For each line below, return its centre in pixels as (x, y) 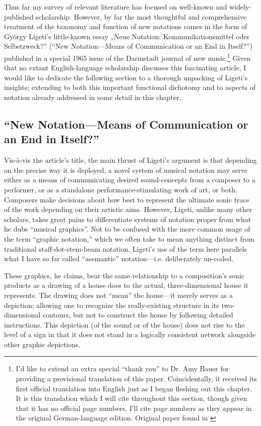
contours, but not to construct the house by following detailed (138, 315)
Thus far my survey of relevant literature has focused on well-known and (116, 7)
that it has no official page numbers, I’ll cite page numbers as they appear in (134, 408)
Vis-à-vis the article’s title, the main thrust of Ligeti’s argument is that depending (130, 160)
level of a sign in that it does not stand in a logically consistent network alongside (130, 334)
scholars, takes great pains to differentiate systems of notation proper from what (127, 219)
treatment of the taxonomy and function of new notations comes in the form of (126, 26)
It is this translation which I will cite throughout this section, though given (132, 398)
